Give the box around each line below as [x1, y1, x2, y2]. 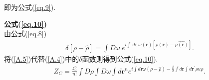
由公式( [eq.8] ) [4, 28, 47, 39]
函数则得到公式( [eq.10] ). [82, 54, 158, 64]
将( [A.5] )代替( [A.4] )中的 [4, 54, 79, 64]
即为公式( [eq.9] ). [4, 2, 56, 12]
